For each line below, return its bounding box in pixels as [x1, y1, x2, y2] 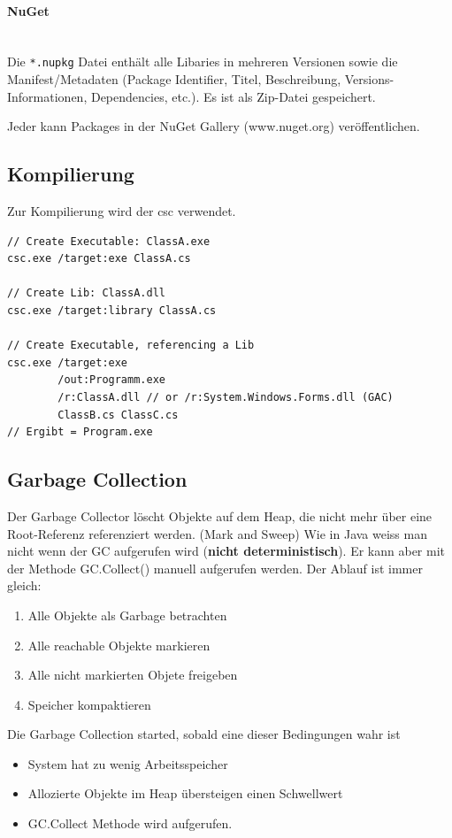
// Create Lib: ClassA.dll [7, 287, 165, 300]
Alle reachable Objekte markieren [27, 635, 211, 654]
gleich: [7, 576, 42, 595]
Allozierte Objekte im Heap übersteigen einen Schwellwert [27, 784, 343, 803]
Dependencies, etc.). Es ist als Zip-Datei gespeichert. [90, 87, 376, 105]
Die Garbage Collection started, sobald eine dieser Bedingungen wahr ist [7, 725, 401, 743]
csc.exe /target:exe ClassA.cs [7, 252, 191, 265]
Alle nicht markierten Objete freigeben [27, 665, 238, 684]
